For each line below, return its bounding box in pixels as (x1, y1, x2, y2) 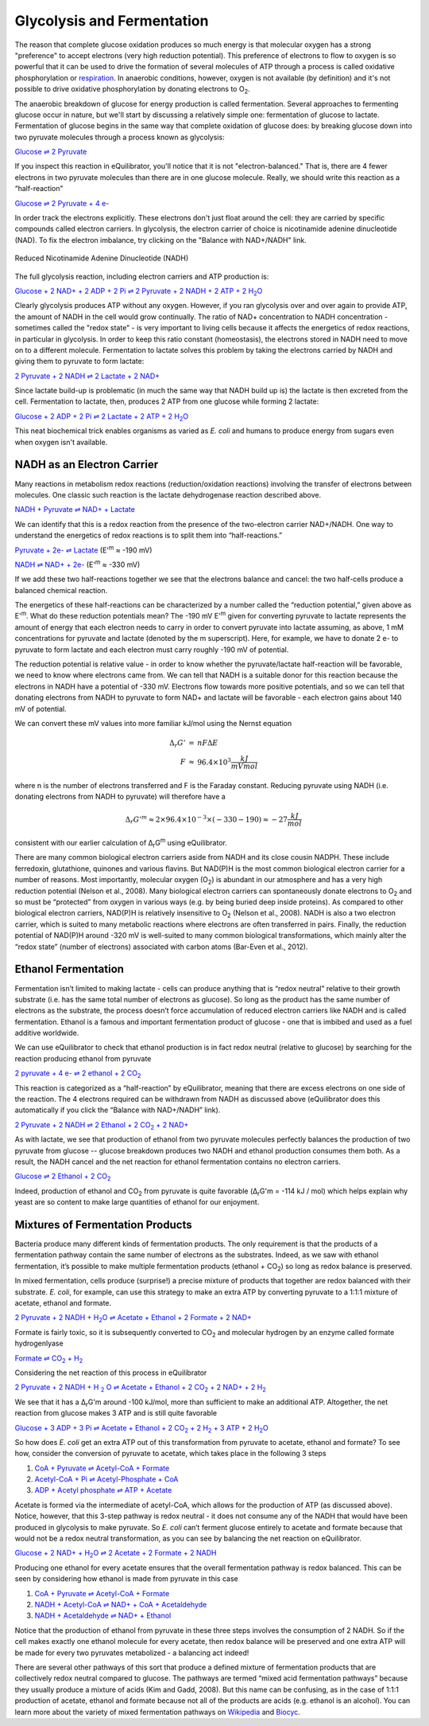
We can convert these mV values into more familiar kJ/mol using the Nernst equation (14, 718, 292, 728)
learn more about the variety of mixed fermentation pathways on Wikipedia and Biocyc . (14, 1707, 301, 1716)
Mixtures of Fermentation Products (14, 1218, 192, 1232)
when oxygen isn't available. (14, 437, 108, 447)
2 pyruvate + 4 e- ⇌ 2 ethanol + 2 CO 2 (14, 1068, 141, 1080)
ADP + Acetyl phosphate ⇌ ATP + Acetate (34, 1486, 172, 1495)
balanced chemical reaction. (14, 585, 108, 595)
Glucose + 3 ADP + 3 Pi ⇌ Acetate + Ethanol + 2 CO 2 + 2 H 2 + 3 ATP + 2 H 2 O (14, 1423, 269, 1435)
